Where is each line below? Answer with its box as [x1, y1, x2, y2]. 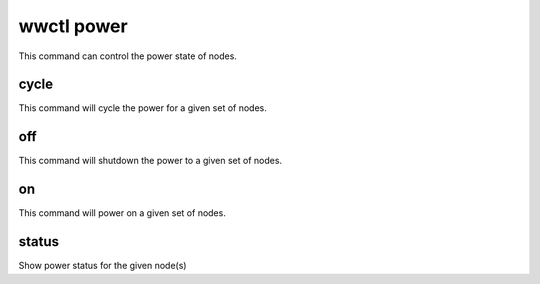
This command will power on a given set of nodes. [18, 207, 227, 219]
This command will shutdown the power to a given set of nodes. [18, 155, 283, 167]
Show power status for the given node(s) [18, 260, 187, 272]
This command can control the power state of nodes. [18, 50, 237, 62]
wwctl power [18, 15, 129, 37]
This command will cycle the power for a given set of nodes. [18, 102, 267, 114]
